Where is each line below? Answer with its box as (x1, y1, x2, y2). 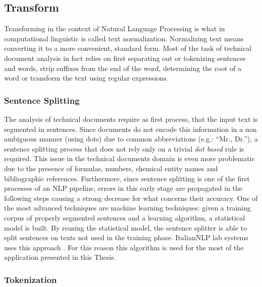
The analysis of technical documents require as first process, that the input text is (4, 113, 258, 124)
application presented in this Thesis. (4, 252, 116, 262)
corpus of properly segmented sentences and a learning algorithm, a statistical (4, 212, 245, 223)
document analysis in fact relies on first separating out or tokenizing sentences (4, 52, 246, 63)
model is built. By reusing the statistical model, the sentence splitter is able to (4, 222, 247, 233)
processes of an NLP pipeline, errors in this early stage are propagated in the (4, 183, 243, 193)
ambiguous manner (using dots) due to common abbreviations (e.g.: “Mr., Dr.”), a (4, 133, 258, 144)
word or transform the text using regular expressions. (4, 73, 169, 83)
